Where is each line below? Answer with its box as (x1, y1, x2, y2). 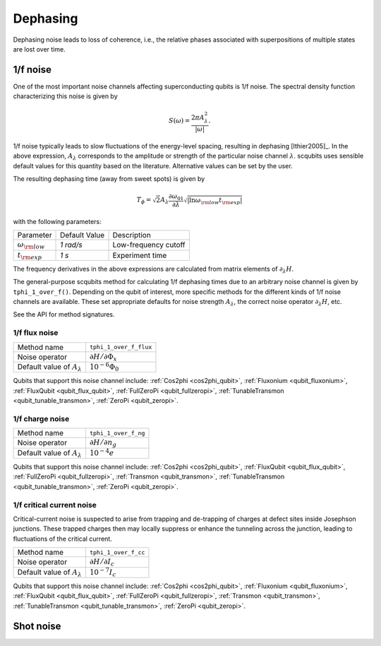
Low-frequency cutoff (112, 240, 186, 250)
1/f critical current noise (13, 500, 97, 510)
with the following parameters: (13, 217, 102, 225)
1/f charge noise (13, 413, 70, 423)
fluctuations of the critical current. (13, 534, 112, 543)
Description (112, 230, 151, 240)
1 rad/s (60, 240, 83, 250)
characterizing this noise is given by (13, 92, 118, 100)
